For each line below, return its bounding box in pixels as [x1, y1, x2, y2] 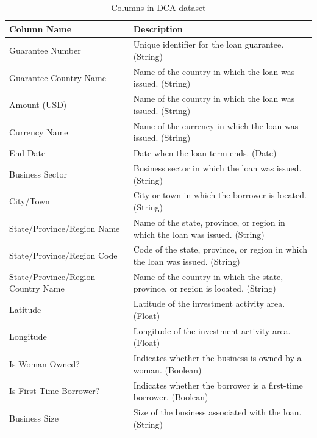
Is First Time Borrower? [9, 384, 100, 397]
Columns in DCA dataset [111, 1, 206, 13]
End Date [9, 146, 46, 159]
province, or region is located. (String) [133, 282, 276, 295]
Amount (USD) [9, 98, 67, 111]
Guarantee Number [9, 44, 81, 57]
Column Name [9, 22, 72, 35]
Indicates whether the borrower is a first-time [133, 378, 303, 391]
